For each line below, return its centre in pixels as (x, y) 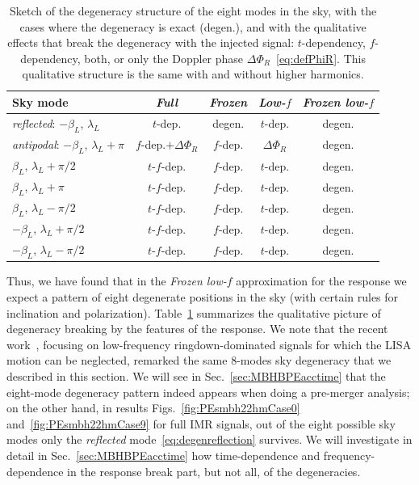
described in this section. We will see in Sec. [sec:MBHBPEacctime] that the (196, 375)
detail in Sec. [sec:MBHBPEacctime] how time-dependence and (163, 455)
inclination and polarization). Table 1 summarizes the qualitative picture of (194, 312)
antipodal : (36, 143)
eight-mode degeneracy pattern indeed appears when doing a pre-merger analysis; (208, 392)
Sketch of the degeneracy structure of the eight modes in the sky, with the (193, 11)
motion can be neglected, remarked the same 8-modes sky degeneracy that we (199, 360)
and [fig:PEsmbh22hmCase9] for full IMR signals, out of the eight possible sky (201, 423)
